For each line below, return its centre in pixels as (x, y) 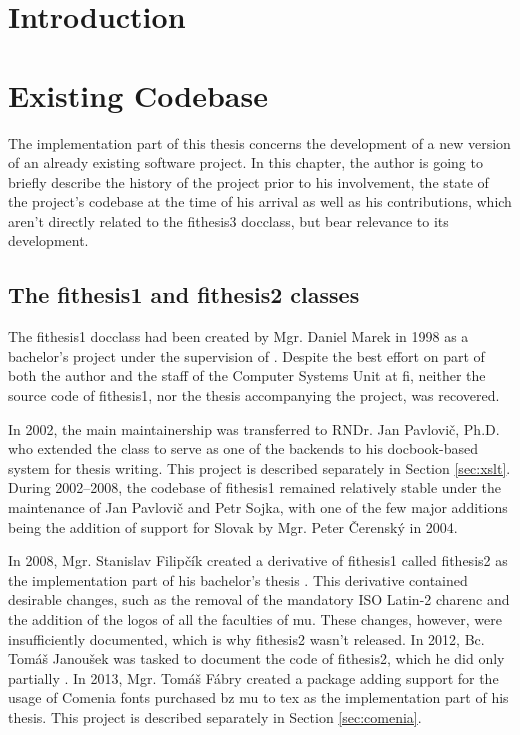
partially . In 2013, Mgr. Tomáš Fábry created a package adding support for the (253, 677)
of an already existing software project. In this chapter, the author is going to (245, 162)
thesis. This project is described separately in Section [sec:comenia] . (215, 716)
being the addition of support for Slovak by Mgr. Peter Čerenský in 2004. (233, 526)
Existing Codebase (138, 94)
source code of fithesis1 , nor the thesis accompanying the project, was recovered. (254, 395)
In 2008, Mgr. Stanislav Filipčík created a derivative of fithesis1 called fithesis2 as (258, 560)
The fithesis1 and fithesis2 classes (184, 294)
